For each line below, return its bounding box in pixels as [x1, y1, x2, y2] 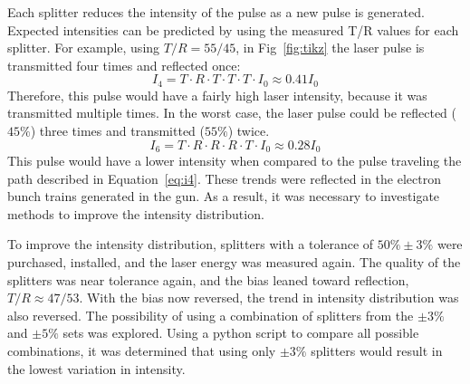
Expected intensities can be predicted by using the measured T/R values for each [7, 20, 459, 39]
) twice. [227, 121, 270, 140]
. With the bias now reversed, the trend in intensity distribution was [79, 288, 459, 307]
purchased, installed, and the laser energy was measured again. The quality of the [7, 253, 461, 272]
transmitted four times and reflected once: [7, 55, 241, 74]
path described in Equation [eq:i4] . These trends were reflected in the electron [7, 168, 441, 187]
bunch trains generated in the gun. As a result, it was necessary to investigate [7, 187, 440, 206]
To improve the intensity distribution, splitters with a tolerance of [7, 235, 374, 254]
